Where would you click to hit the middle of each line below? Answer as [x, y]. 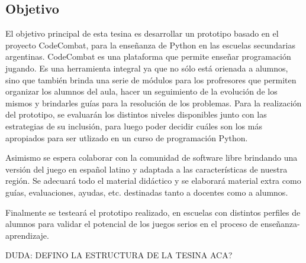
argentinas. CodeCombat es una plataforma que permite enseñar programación [148, 56]
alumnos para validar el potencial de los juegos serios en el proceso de [132, 224]
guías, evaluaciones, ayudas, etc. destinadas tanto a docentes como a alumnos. [147, 192]
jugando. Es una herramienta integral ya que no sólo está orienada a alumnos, [147, 68]
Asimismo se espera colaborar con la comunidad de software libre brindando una [152, 158]
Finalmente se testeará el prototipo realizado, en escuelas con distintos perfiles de [153, 212]
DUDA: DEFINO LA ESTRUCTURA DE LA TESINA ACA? [119, 255]
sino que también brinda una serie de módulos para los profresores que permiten [151, 79]
